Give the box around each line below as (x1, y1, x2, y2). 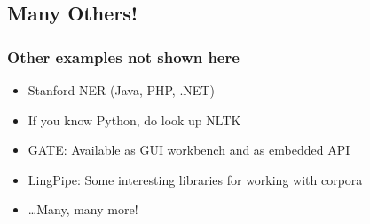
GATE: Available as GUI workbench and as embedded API (28, 140, 350, 159)
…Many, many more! (28, 200, 138, 219)
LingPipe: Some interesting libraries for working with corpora (28, 170, 363, 188)
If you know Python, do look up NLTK (28, 110, 241, 129)
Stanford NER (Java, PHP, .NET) (28, 81, 215, 99)
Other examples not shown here (7, 45, 240, 68)
